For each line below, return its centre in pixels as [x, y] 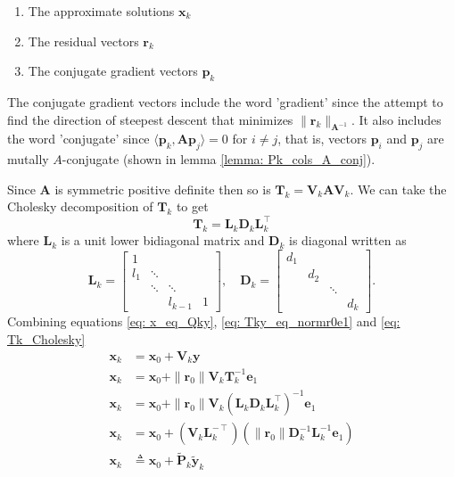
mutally [28, 159]
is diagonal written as [348, 240]
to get [192, 206]
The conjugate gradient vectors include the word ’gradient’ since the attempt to [225, 101]
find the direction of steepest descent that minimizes [150, 119]
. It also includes [396, 119]
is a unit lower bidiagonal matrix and [163, 240]
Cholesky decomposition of [80, 206]
